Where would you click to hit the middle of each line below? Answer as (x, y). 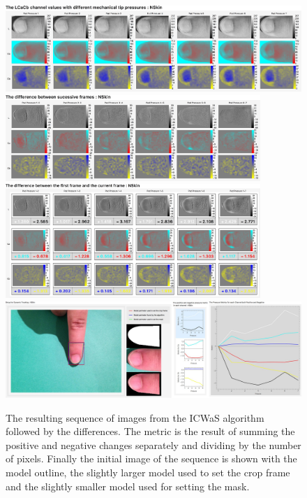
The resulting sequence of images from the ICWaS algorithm (135, 417)
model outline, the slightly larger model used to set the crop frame (148, 472)
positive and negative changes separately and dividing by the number (153, 444)
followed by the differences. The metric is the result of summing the (150, 431)
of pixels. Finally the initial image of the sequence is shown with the (151, 458)
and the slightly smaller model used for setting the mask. (128, 486)
